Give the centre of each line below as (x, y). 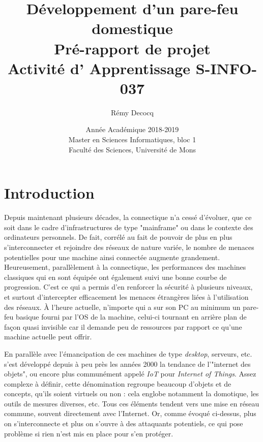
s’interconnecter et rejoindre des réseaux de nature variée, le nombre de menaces (129, 247)
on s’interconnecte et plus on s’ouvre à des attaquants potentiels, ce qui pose (124, 423)
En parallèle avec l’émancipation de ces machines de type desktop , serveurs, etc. (128, 353)
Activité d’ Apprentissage (99, 68)
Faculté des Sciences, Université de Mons (132, 149)
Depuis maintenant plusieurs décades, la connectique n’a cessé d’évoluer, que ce (128, 217)
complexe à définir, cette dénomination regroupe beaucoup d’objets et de (118, 383)
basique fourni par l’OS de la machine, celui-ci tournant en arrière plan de (131, 317)
